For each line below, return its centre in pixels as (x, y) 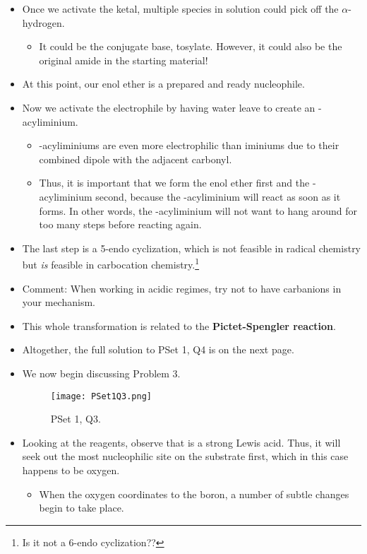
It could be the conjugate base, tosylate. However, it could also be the (191, 46)
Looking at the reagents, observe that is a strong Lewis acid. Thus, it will (181, 442)
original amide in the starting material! (124, 60)
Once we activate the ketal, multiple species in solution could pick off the (180, 8)
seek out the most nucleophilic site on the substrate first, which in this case (185, 456)
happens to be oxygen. (71, 470)
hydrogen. (43, 22)
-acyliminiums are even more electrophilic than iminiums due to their (189, 145)
